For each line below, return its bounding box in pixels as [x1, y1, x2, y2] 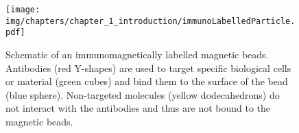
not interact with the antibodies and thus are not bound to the [5, 101, 271, 115]
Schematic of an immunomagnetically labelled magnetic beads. [5, 47, 269, 61]
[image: [5, 5, 40, 14]
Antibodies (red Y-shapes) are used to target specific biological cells [5, 60, 291, 75]
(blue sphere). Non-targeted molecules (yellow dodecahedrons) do [5, 87, 280, 101]
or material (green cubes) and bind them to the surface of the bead [5, 74, 288, 88]
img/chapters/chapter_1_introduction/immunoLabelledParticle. [5, 16, 296, 26]
